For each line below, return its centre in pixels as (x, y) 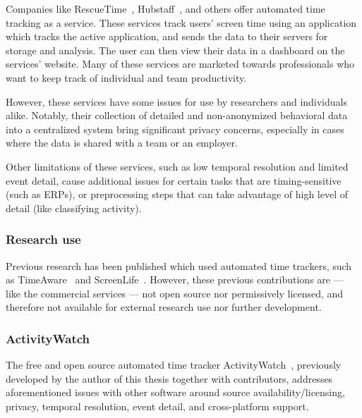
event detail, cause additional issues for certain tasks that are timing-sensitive (174, 180)
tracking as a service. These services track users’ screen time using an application (181, 22)
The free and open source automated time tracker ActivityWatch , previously (174, 365)
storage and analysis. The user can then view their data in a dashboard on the (175, 50)
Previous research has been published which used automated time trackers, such (179, 265)
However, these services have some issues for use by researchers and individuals (176, 101)
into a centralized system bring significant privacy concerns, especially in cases (175, 129)
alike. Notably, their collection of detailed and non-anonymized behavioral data (177, 115)
